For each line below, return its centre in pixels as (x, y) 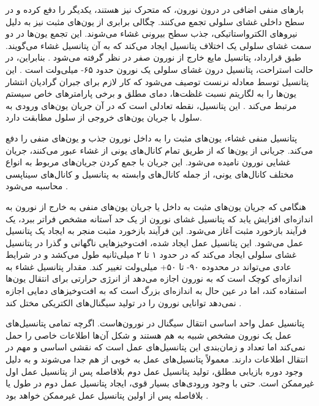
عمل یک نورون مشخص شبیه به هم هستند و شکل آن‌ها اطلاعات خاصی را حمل (149, 335)
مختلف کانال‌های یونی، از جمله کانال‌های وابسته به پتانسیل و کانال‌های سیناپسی (150, 174)
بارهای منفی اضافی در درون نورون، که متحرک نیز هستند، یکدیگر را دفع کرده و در (155, 9)
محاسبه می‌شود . (37, 186)
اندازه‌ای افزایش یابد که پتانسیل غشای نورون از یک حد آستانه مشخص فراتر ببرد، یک (159, 218)
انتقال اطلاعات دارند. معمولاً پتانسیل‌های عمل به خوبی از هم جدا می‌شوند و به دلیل (157, 359)
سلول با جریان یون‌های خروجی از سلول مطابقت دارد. (104, 117)
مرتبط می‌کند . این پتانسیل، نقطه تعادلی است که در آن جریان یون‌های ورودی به (151, 105)
